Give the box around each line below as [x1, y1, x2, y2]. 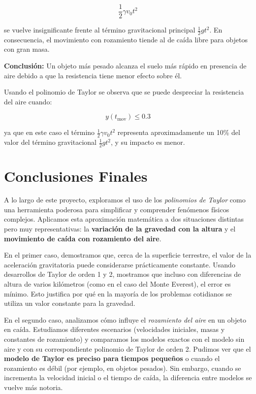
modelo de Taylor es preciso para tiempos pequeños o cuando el [4, 353, 220, 363]
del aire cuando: [4, 96, 52, 106]
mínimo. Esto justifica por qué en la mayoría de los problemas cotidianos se [4, 288, 232, 298]
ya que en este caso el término [4, 127, 95, 137]
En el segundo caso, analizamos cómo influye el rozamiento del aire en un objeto [4, 314, 246, 325]
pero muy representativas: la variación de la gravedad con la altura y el [4, 224, 236, 234]
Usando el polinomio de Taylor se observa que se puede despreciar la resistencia [4, 87, 244, 97]
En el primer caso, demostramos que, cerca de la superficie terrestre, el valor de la [4, 250, 252, 260]
